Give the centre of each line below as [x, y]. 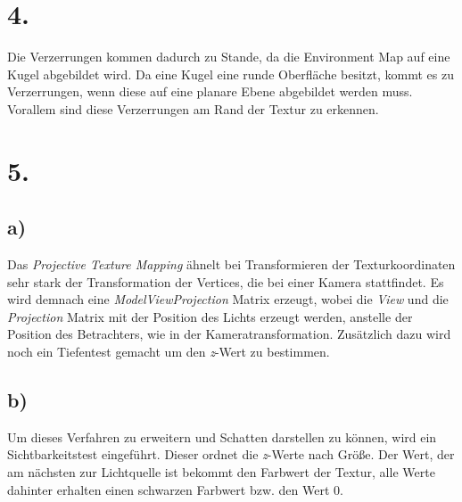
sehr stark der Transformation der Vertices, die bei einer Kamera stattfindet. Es [226, 281]
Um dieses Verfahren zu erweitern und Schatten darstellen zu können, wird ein [222, 436]
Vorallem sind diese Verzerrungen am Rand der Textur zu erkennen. [193, 108]
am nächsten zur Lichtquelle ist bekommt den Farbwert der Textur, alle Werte [221, 472]
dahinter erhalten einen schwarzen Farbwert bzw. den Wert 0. [175, 489]
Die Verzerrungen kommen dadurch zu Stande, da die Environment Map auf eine [229, 57]
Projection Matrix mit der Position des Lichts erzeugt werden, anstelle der [210, 316]
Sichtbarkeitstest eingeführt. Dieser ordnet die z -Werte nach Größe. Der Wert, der [231, 454]
